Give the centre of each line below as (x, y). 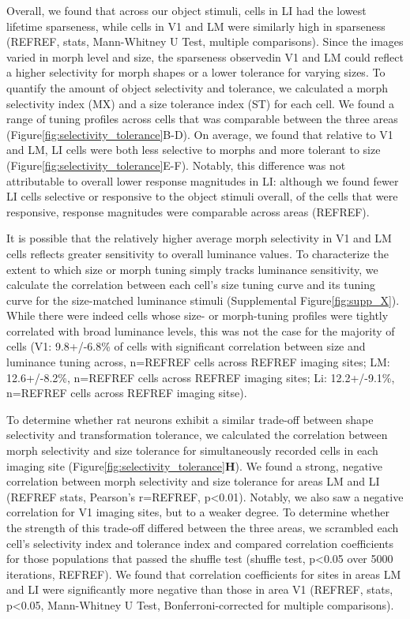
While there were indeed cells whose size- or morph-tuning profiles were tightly (197, 315)
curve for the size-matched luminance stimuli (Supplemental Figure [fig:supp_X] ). (203, 300)
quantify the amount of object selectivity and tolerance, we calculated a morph (197, 87)
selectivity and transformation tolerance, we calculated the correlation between (197, 435)
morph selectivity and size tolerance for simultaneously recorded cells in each (192, 450)
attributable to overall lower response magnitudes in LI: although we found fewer (203, 180)
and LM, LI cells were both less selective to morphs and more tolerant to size (194, 150)
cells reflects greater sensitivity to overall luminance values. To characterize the (197, 253)
